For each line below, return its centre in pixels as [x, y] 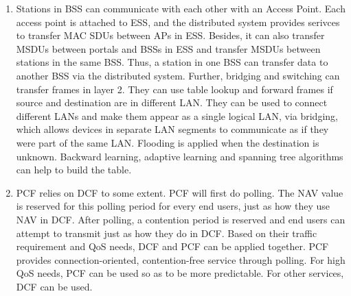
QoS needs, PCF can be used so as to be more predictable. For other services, [180, 273]
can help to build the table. [74, 170]
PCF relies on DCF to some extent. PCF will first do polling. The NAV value [180, 192]
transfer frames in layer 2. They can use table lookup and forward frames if [174, 89]
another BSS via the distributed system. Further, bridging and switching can [178, 75]
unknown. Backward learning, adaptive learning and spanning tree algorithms [180, 156]
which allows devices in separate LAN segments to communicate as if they [172, 129]
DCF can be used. [54, 286]
